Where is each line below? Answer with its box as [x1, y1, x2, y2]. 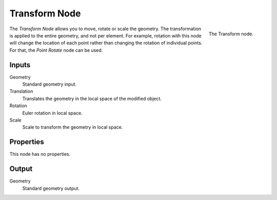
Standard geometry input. [22, 81, 77, 87]
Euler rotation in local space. [22, 110, 83, 116]
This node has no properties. [9, 151, 71, 157]
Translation [9, 88, 33, 94]
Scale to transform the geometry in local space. [22, 124, 123, 130]
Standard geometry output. [22, 185, 80, 191]
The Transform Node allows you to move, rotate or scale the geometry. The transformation [9, 26, 202, 32]
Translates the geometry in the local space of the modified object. [22, 95, 162, 102]
